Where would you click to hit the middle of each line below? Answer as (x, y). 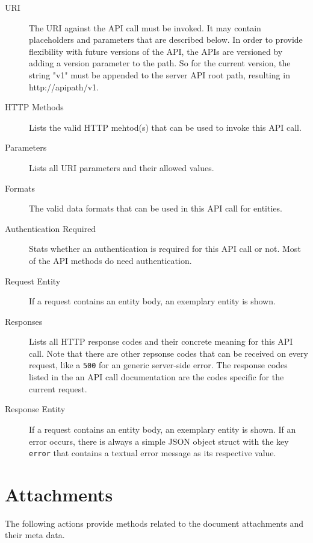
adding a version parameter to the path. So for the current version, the (160, 63)
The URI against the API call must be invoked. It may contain (145, 27)
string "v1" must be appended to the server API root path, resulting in (160, 74)
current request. (58, 388)
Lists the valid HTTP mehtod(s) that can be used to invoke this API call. (165, 127)
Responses (24, 321)
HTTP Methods (34, 107)
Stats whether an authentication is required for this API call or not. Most (165, 249)
